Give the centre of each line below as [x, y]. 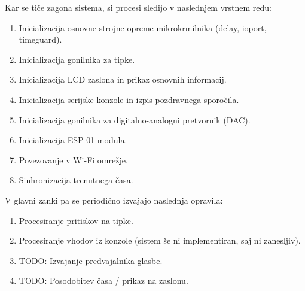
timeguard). [40, 39]
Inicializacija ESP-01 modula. [73, 140]
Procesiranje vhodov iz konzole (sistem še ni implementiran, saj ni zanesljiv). [160, 240]
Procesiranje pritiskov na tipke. [76, 220]
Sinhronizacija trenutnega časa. [76, 180]
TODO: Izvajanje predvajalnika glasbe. [91, 260]
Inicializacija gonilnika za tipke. [77, 59]
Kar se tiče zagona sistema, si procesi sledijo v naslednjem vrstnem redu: [138, 7]
